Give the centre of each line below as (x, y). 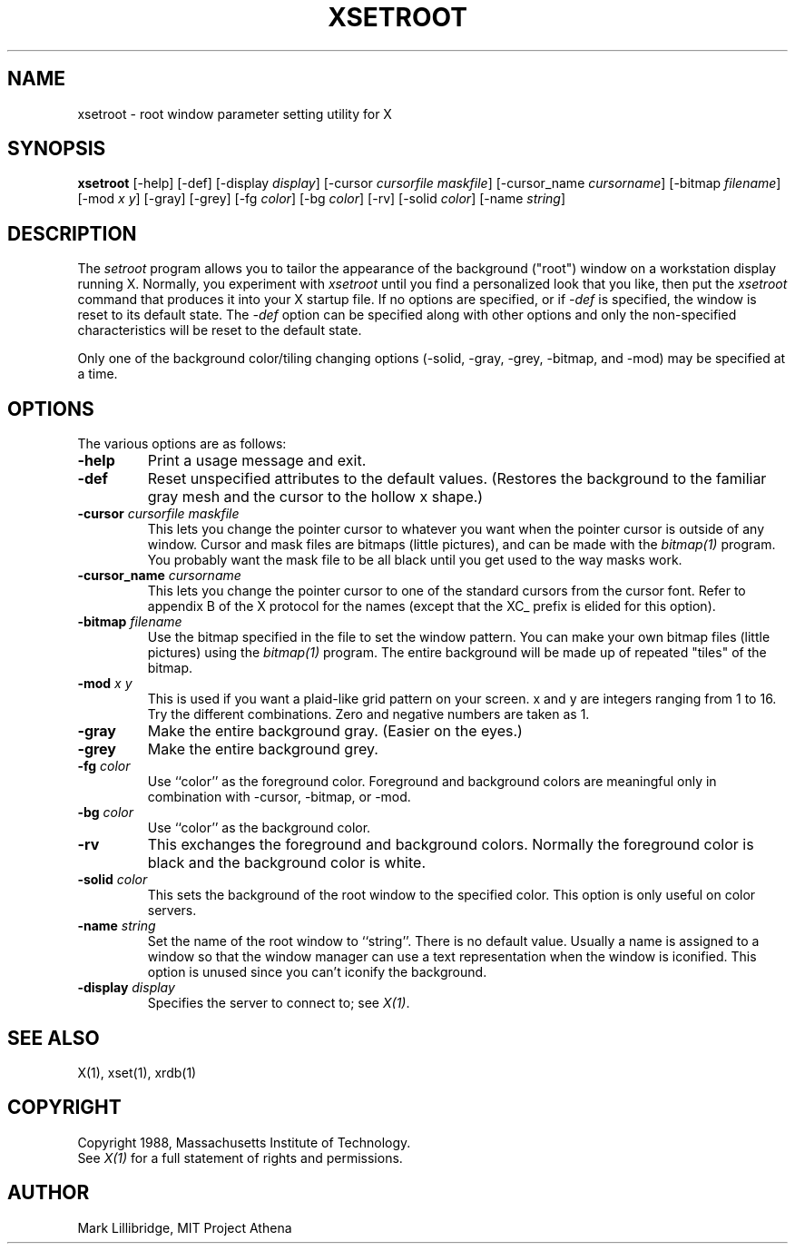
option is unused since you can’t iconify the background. (317, 972)
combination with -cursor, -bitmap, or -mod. (279, 797)
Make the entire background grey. (263, 749)
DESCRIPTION (72, 233)
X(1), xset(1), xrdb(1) (137, 1072)
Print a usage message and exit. (257, 461)
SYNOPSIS (57, 149)
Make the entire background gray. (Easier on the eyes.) (335, 731)
